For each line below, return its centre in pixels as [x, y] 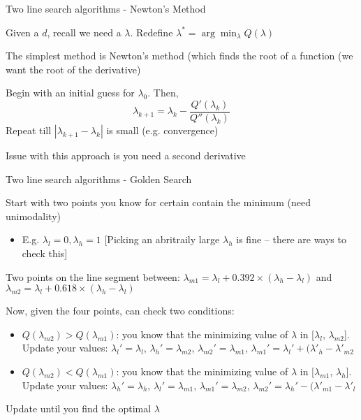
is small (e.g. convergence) [162, 130]
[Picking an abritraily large [162, 239]
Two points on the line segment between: [93, 276]
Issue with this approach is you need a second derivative [126, 155]
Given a [22, 32]
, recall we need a [84, 32]
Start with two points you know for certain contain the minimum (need [158, 202]
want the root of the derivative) [73, 69]
